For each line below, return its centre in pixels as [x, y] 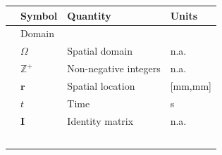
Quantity [89, 15]
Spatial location [101, 85]
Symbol [39, 15]
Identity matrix [100, 120]
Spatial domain [100, 51]
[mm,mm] [191, 85]
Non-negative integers [114, 68]
